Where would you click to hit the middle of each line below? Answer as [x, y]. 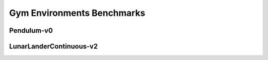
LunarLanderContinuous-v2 [53, 46]
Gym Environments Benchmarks [77, 13]
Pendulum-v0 [31, 30]
